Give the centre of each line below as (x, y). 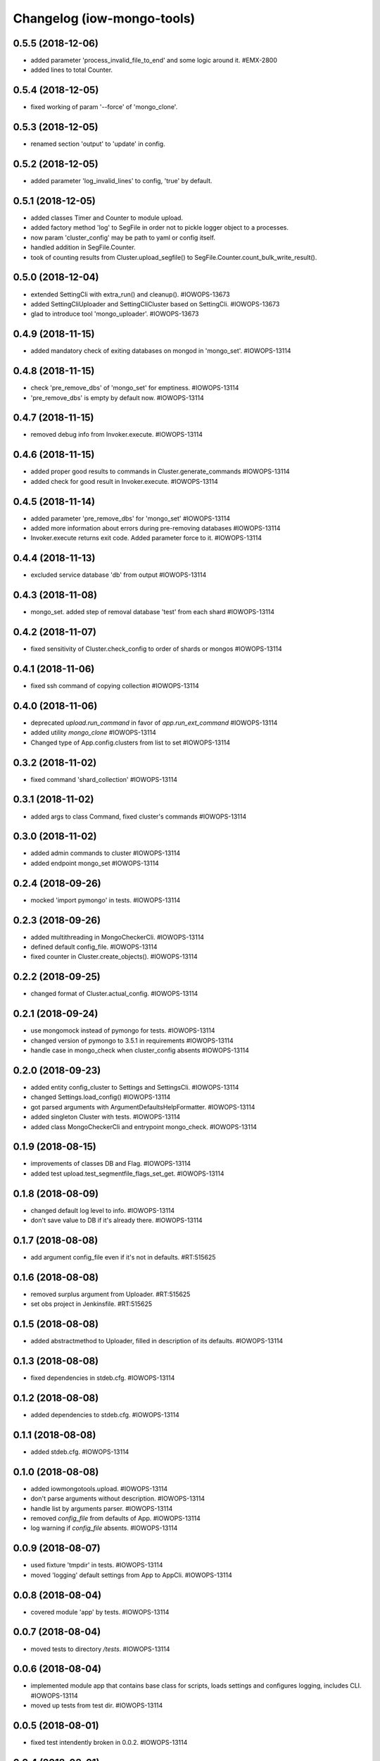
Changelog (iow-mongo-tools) (104, 18)
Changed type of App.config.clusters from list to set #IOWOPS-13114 (131, 742)
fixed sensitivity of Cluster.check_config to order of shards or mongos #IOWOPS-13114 (157, 649)
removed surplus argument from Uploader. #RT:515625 (110, 1294)
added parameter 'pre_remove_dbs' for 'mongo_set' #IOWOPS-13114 (130, 518)
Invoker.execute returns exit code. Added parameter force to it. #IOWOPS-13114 (146, 538)
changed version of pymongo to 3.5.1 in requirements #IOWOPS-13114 (132, 1040)
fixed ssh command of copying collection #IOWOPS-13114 (115, 686)
